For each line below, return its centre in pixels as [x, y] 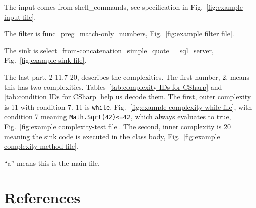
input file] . [20, 16]
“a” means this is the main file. [52, 163]
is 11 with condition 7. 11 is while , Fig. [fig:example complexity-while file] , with [128, 106]
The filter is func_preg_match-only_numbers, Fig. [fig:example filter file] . [119, 33]
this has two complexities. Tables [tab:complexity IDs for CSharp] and [113, 87]
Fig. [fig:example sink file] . [45, 60]
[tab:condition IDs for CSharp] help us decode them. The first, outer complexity [128, 97]
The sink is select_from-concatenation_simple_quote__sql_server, [109, 50]
